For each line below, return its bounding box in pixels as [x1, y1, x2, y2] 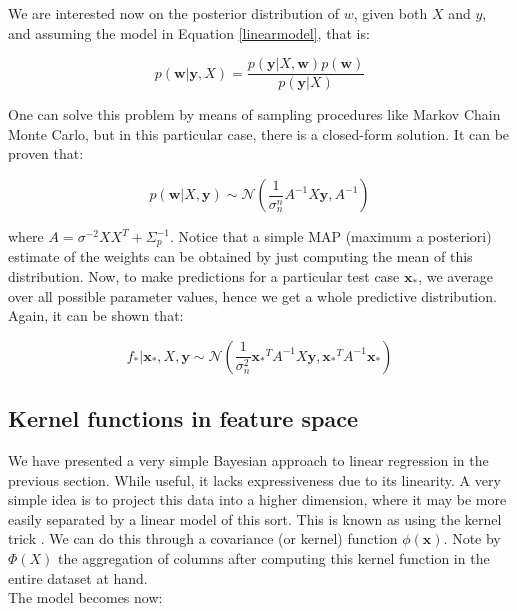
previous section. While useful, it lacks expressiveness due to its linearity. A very [8, 469, 501, 490]
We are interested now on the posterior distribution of [8, 3, 340, 23]
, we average [418, 266, 493, 287]
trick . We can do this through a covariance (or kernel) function [8, 528, 398, 549]
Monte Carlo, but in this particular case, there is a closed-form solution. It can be [8, 123, 510, 144]
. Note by [443, 528, 501, 549]
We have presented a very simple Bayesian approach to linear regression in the [8, 450, 489, 471]
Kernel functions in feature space [8, 403, 358, 434]
